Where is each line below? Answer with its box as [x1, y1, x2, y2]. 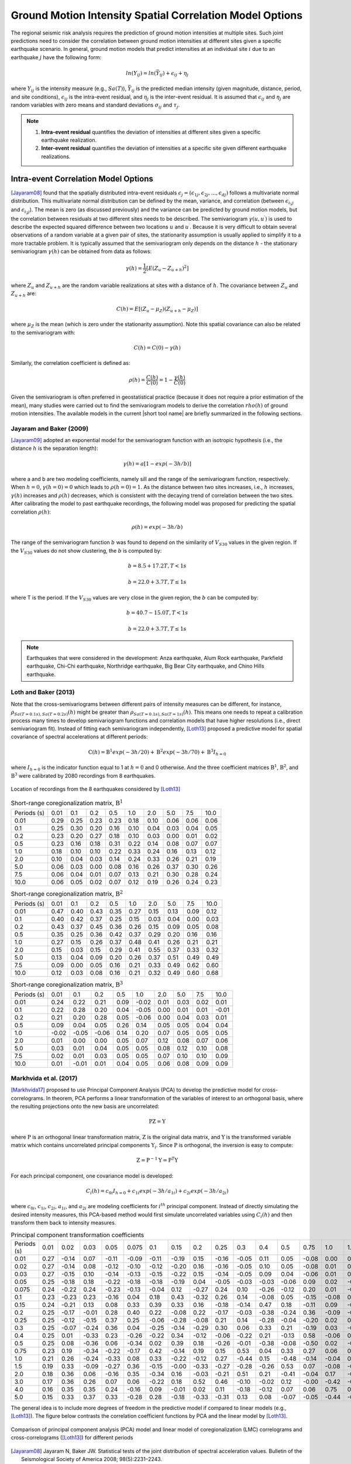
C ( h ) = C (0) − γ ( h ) [133, 344, 181, 351]
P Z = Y [149, 1118, 166, 1125]
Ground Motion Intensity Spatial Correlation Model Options [11, 9, 303, 22]
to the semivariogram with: [11, 329, 75, 336]
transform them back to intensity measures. [11, 1219, 116, 1226]
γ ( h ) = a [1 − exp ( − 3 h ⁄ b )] [123, 460, 191, 467]
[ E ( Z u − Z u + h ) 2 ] [146, 264, 189, 273]
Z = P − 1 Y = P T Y [136, 1156, 178, 1164]
